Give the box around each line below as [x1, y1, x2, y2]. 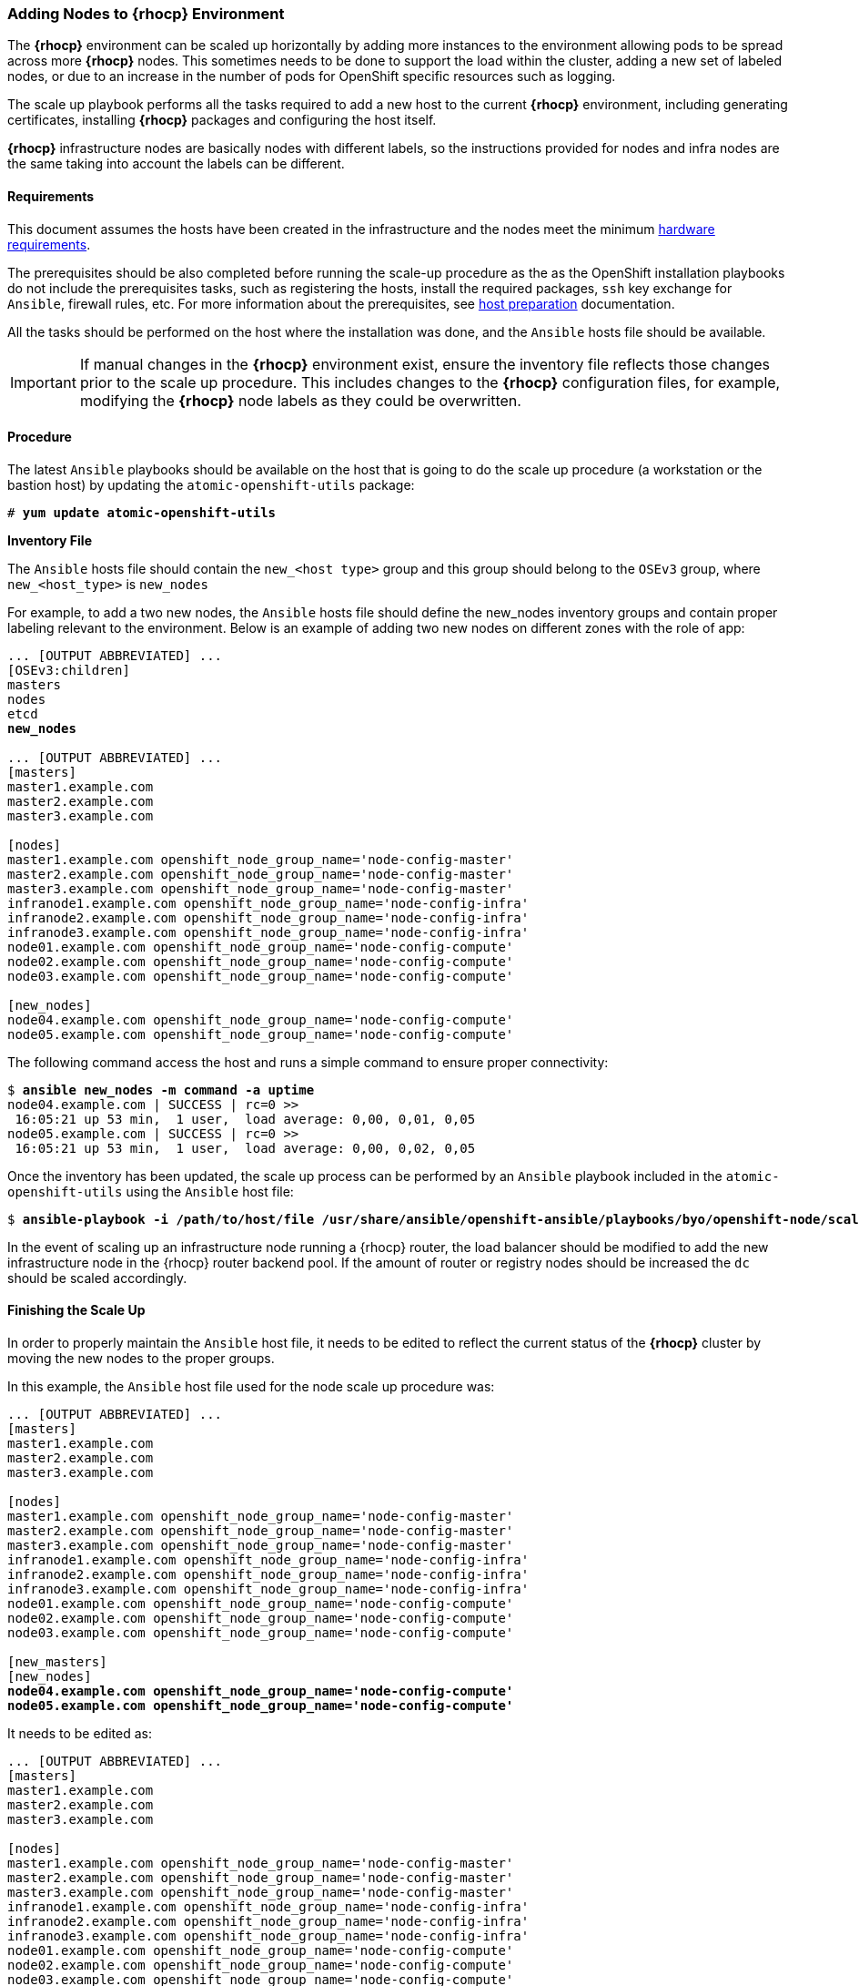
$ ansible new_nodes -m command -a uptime [7, 1082, 315, 1097]
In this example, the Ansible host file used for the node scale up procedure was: [7, 1379, 495, 1395]
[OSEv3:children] [7, 662, 130, 677]
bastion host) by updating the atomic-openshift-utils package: [7, 476, 415, 493]
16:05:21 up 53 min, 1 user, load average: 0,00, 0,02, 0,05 [15, 1140, 476, 1156]
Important [10, 372, 76, 392]
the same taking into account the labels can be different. [7, 156, 345, 172]
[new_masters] [7, 1655, 107, 1670]
